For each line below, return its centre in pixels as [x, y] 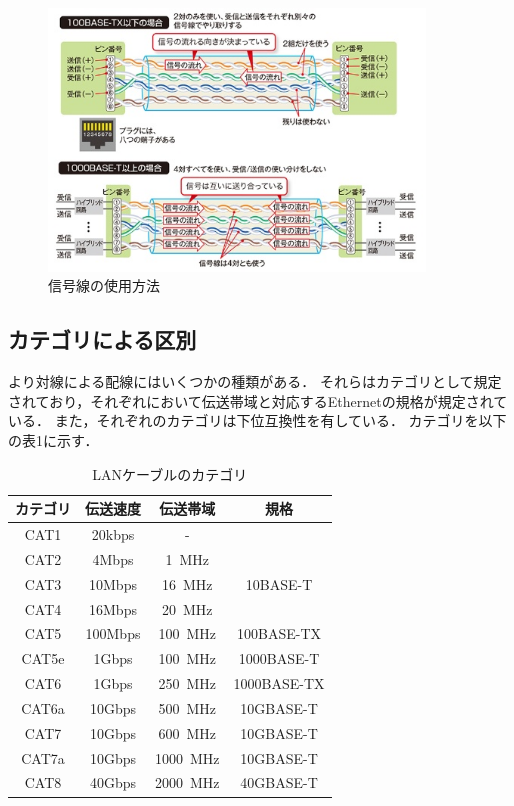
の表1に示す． [53, 439]
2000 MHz [187, 782]
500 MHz [187, 707]
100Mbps [113, 633]
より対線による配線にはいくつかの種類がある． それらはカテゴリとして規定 [255, 381]
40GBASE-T [279, 782]
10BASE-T [279, 583]
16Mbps [113, 608]
